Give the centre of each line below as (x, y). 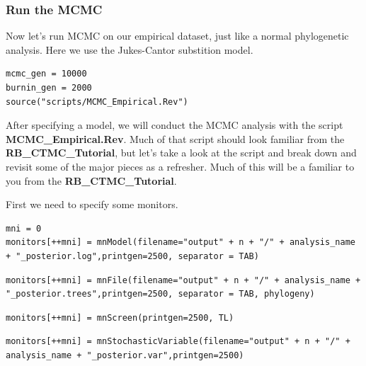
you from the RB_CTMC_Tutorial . (91, 180)
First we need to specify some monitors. (92, 204)
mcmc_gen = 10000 (46, 74)
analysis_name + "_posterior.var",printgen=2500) (125, 355)
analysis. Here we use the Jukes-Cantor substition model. (130, 49)
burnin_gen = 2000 (49, 88)
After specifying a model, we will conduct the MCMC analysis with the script (175, 125)
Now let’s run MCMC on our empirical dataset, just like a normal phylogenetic (177, 36)
